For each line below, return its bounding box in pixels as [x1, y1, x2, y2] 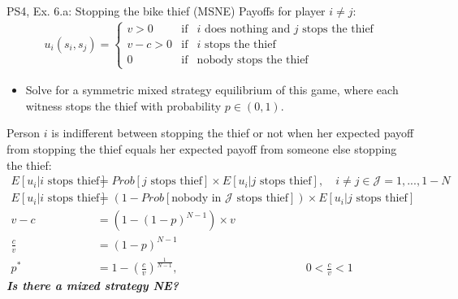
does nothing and [205, 23, 291, 35]
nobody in [171, 193, 222, 205]
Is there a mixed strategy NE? [6, 277, 179, 294]
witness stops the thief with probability [25, 97, 222, 114]
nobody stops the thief [197, 54, 309, 66]
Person [6, 124, 41, 141]
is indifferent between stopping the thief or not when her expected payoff [51, 124, 414, 141]
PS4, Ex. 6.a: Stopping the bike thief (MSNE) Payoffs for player [6, 2, 326, 19]
